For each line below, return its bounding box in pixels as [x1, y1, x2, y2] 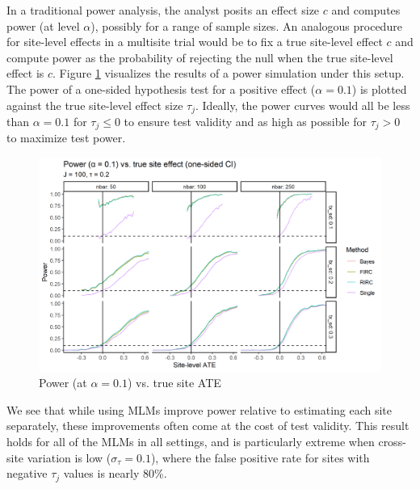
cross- [378, 433, 406, 450]
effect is [6, 65, 44, 82]
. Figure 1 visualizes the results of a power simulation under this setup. [52, 65, 405, 82]
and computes [331, 2, 401, 18]
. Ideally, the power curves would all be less [195, 96, 410, 113]
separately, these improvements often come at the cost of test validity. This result [6, 417, 409, 434]
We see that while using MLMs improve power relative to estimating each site [6, 401, 393, 418]
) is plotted [351, 80, 407, 97]
